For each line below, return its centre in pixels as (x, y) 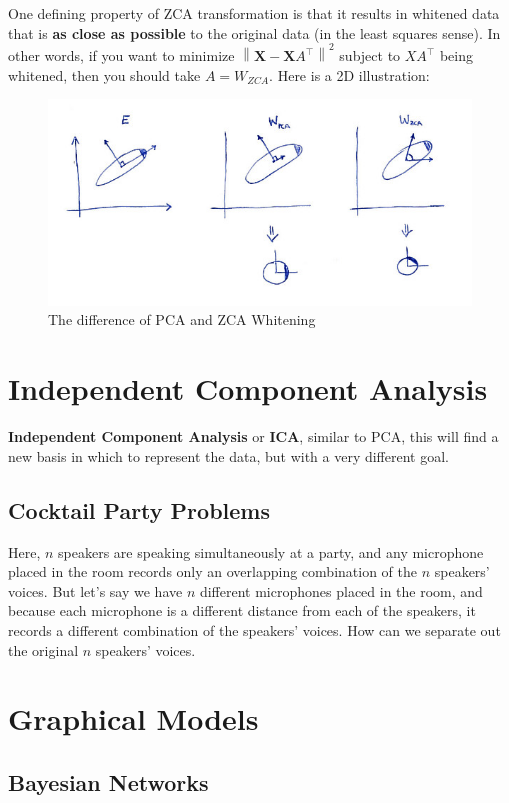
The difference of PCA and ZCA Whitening (182, 319)
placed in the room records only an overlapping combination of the (212, 571)
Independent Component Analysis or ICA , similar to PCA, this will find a (253, 436)
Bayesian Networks (108, 781)
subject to (370, 55)
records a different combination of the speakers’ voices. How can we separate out (254, 629)
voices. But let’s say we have (95, 590)
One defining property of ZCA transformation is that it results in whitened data (254, 13)
